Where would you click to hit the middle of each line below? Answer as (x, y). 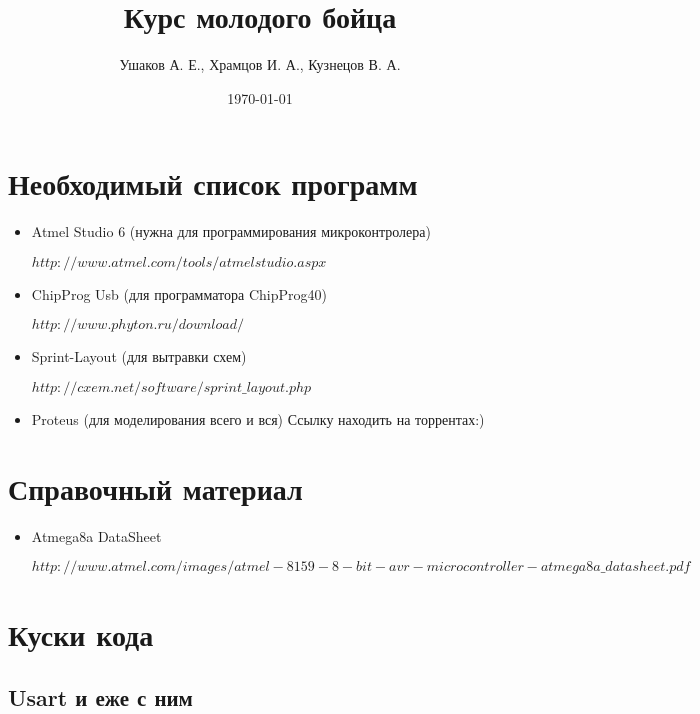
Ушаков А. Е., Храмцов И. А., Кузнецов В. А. (260, 64)
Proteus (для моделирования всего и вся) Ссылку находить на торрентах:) (258, 419)
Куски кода (81, 633)
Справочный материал (155, 487)
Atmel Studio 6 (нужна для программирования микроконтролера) (231, 231)
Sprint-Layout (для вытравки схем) (139, 356)
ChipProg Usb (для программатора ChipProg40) (179, 293)
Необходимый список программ (213, 183)
